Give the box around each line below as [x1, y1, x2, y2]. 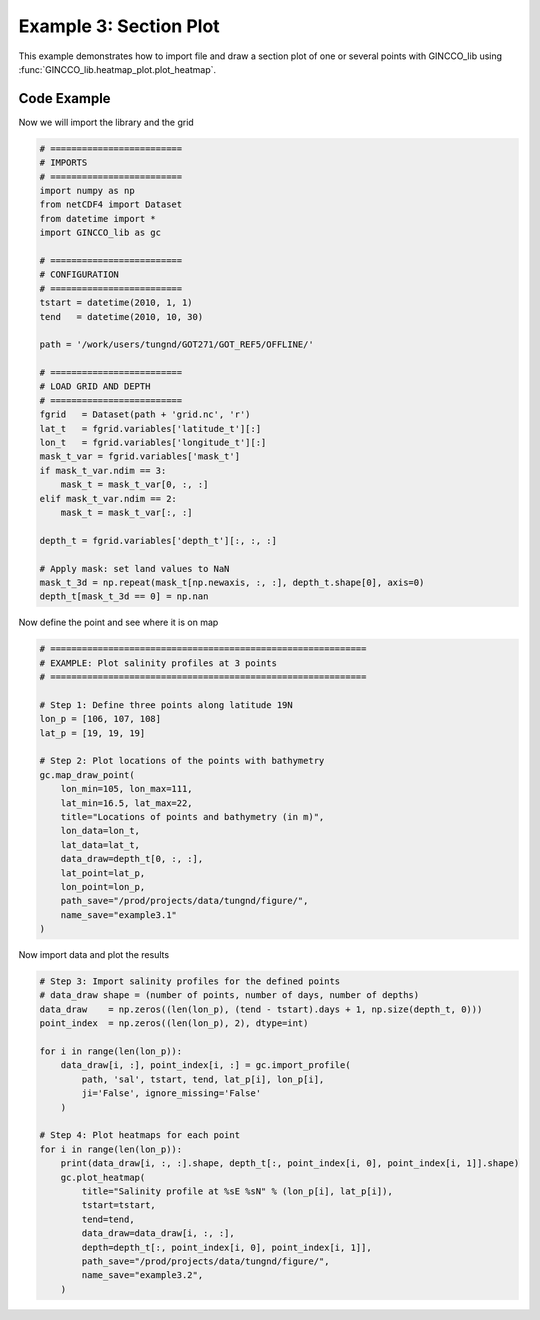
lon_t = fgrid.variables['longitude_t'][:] [39, 437, 267, 449]
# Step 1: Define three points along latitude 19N [39, 699, 294, 710]
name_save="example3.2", [81, 1270, 204, 1281]
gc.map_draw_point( [39, 769, 135, 780]
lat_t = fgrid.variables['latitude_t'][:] [39, 423, 262, 434]
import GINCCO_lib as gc [39, 227, 162, 239]
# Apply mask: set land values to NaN [39, 563, 230, 574]
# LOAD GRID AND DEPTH [39, 381, 151, 392]
